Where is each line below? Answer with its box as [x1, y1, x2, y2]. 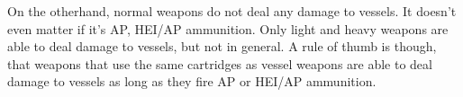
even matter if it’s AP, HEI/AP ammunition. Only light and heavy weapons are [7, 19, 449, 38]
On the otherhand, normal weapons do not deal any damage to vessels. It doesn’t [7, 2, 457, 20]
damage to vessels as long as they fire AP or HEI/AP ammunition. [7, 72, 377, 91]
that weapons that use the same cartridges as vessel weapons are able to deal [7, 54, 432, 73]
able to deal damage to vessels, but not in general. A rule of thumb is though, [7, 37, 437, 56]
